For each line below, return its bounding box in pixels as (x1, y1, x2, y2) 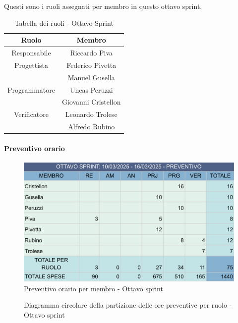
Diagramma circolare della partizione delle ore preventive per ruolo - (24, 300, 232, 310)
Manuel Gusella (67, 72, 115, 82)
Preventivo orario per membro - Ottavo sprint (24, 283, 163, 293)
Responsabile (11, 48, 51, 58)
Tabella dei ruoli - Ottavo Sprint (14, 17, 114, 28)
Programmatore (7, 84, 55, 95)
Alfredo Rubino (68, 121, 115, 132)
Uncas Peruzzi (69, 84, 113, 95)
